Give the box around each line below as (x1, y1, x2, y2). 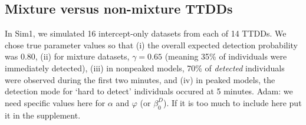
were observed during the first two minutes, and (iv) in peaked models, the (5, 73, 275, 85)
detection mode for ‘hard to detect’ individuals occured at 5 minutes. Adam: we (5, 85, 293, 97)
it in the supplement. (5, 108, 81, 121)
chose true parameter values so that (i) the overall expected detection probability (5, 38, 298, 51)
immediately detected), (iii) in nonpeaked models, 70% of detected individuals (5, 61, 285, 74)
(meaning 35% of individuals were (164, 50, 287, 63)
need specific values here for (5, 96, 106, 108)
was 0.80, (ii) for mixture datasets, (5, 50, 130, 63)
